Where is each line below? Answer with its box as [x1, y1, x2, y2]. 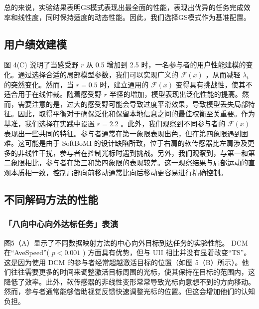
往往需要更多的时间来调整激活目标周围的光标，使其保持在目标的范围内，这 [10, 267, 255, 277]
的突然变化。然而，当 [4, 79, 74, 89]
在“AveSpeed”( [4, 247, 49, 258]
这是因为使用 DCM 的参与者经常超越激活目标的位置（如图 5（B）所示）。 [4, 257, 242, 267]
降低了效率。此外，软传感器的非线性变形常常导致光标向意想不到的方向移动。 [4, 276, 255, 287]
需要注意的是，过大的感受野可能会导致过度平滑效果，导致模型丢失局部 [17, 98, 248, 109]
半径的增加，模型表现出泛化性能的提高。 [109, 89, 242, 99]
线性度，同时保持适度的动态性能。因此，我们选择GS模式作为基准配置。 [17, 11, 251, 22]
